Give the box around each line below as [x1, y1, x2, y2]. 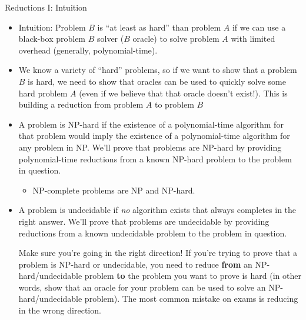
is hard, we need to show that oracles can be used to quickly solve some [28, 75, 286, 87]
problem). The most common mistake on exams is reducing [84, 292, 298, 305]
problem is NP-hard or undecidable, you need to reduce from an [18, 258, 252, 270]
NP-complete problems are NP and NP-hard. [32, 184, 195, 196]
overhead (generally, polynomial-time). [18, 44, 158, 56]
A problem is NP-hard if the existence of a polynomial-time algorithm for [18, 118, 284, 130]
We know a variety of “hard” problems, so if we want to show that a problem [18, 64, 297, 76]
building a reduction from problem [18, 98, 144, 111]
